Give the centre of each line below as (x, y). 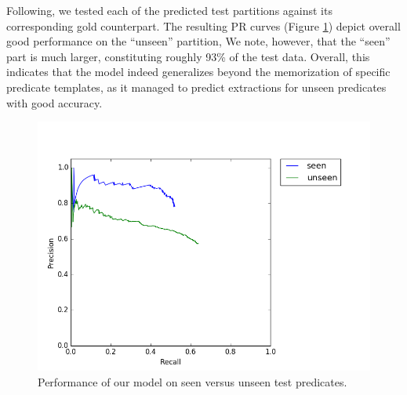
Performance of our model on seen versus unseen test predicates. (193, 381)
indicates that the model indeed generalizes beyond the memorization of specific (198, 72)
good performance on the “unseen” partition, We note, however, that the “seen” (198, 41)
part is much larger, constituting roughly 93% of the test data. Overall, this (188, 56)
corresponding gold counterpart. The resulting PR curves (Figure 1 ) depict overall (203, 25)
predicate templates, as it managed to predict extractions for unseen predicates (196, 87)
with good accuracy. (55, 102)
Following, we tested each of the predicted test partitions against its (169, 10)
